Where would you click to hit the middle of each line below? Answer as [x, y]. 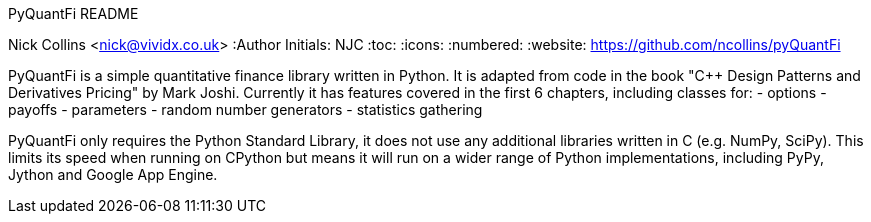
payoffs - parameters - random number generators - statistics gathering [245, 109]
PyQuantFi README [73, 13]
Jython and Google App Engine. [113, 174]
